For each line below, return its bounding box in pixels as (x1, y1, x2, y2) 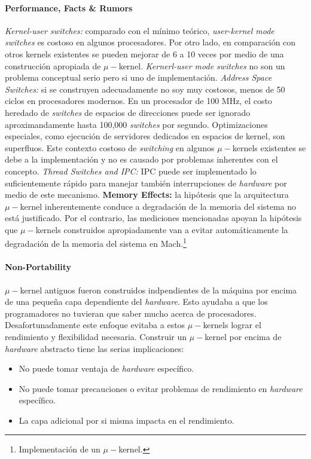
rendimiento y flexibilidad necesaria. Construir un (5, 330, 187, 342)
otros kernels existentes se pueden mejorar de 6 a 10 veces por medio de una (5, 47, 284, 60)
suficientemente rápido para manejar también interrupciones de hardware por (5, 176, 287, 189)
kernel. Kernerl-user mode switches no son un (118, 59, 285, 72)
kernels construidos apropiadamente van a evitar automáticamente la (35, 223, 288, 235)
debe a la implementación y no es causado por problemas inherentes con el (5, 153, 278, 166)
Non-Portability (5, 261, 71, 273)
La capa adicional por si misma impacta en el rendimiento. (19, 414, 234, 426)
